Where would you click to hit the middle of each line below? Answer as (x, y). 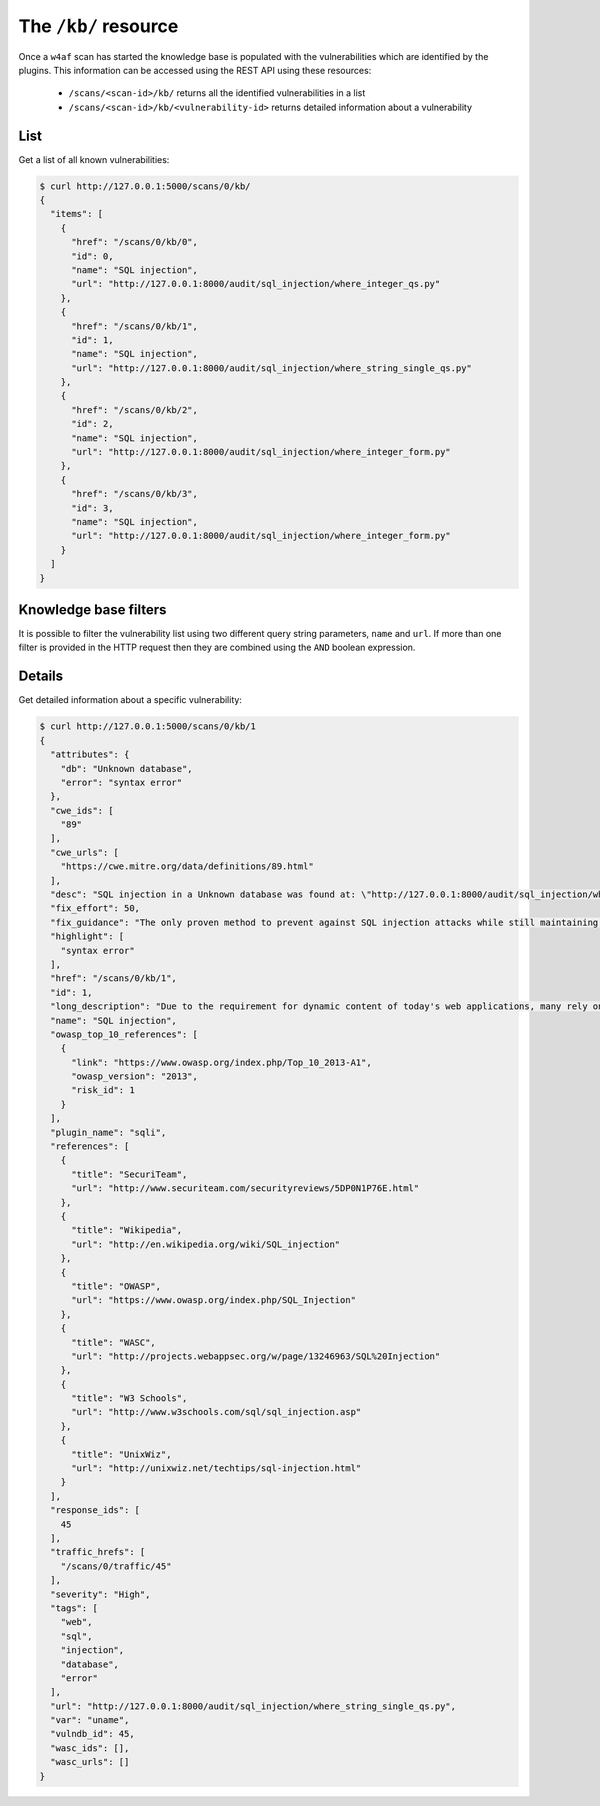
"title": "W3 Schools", (129, 1398)
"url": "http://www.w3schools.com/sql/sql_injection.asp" (216, 1412)
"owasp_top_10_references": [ (124, 1034)
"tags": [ (74, 1608)
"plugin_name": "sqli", (108, 1132)
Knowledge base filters (92, 609)
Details (41, 676)
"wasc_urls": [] (90, 1762)
